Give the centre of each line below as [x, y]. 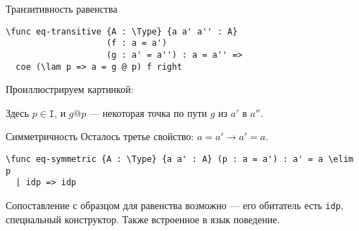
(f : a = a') [137, 43]
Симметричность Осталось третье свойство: [100, 136]
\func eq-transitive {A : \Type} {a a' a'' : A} [122, 31]
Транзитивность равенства [62, 8]
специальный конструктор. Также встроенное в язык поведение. [143, 219]
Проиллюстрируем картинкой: [70, 89]
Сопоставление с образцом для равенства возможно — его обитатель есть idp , [175, 205]
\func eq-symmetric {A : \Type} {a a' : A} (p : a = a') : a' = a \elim [179, 159]
